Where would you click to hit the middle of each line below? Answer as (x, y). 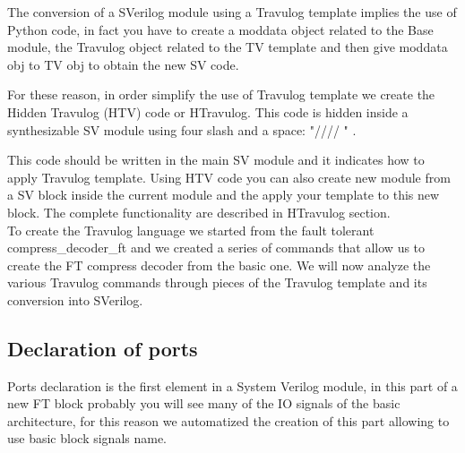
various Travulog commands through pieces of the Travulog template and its (217, 282)
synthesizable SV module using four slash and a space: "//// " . (182, 129)
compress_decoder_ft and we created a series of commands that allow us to (216, 248)
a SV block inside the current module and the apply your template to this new (224, 195)
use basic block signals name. (87, 438)
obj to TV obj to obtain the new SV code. (123, 64)
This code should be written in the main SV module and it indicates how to (216, 160)
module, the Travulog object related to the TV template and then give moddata (228, 47)
